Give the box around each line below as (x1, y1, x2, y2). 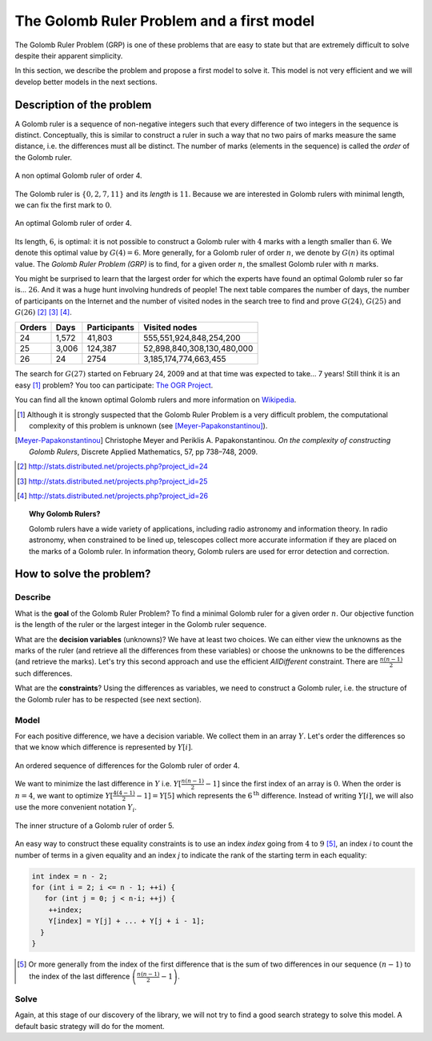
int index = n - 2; (31, 871, 108, 881)
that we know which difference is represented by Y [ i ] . (14, 742, 194, 752)
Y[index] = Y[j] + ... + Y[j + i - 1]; (48, 917, 206, 926)
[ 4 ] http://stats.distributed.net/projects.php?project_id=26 (17, 491, 208, 500)
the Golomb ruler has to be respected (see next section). (14, 694, 202, 704)
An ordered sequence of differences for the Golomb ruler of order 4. (14, 761, 240, 770)
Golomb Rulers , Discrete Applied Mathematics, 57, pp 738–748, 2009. (29, 447, 258, 456)
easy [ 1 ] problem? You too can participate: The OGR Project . (14, 380, 214, 390)
